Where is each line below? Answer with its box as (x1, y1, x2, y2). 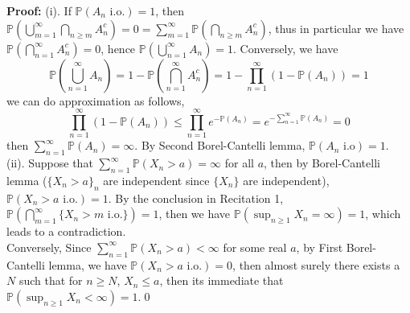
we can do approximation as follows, (6, 92, 185, 109)
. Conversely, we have (233, 39, 338, 56)
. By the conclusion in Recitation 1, (108, 189, 284, 206)
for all (224, 154, 254, 171)
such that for (18, 272, 83, 289)
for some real (223, 238, 287, 255)
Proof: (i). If (6, 2, 72, 19)
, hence (100, 39, 136, 56)
